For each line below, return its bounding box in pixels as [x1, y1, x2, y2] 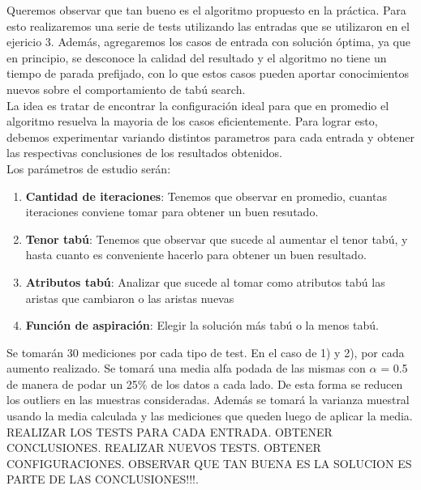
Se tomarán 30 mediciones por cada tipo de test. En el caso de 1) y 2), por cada [6, 343, 405, 360]
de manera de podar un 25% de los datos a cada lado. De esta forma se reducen [6, 375, 403, 392]
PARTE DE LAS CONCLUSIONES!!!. [6, 471, 199, 488]
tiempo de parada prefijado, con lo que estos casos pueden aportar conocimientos [6, 65, 409, 82]
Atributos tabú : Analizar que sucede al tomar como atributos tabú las [25, 273, 385, 290]
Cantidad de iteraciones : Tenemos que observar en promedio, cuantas [25, 187, 387, 204]
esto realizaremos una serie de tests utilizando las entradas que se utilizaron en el [6, 17, 410, 34]
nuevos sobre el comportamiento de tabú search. [6, 80, 246, 97]
